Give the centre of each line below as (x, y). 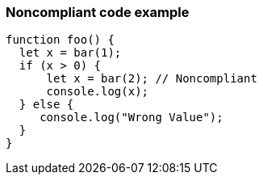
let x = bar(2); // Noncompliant (152, 79)
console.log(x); (98, 92)
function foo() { (60, 40)
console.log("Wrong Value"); (131, 118)
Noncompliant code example (98, 12)
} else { (46, 105)
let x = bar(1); (70, 53)
